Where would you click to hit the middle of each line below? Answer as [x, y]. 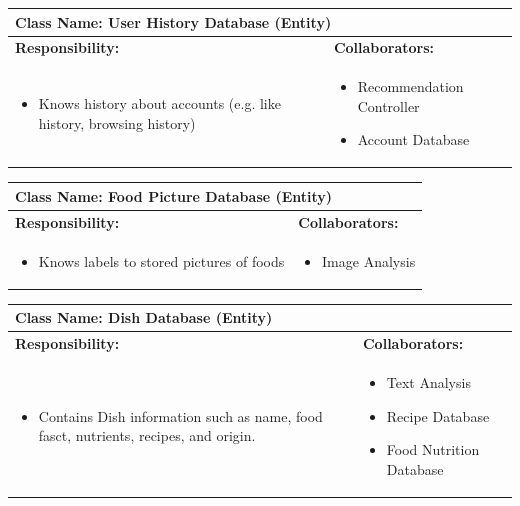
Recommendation [410, 86]
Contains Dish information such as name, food [180, 415]
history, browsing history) [117, 122]
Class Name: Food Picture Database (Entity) [174, 195]
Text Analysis [428, 381]
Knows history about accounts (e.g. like [159, 102]
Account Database [413, 139]
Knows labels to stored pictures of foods [161, 260]
